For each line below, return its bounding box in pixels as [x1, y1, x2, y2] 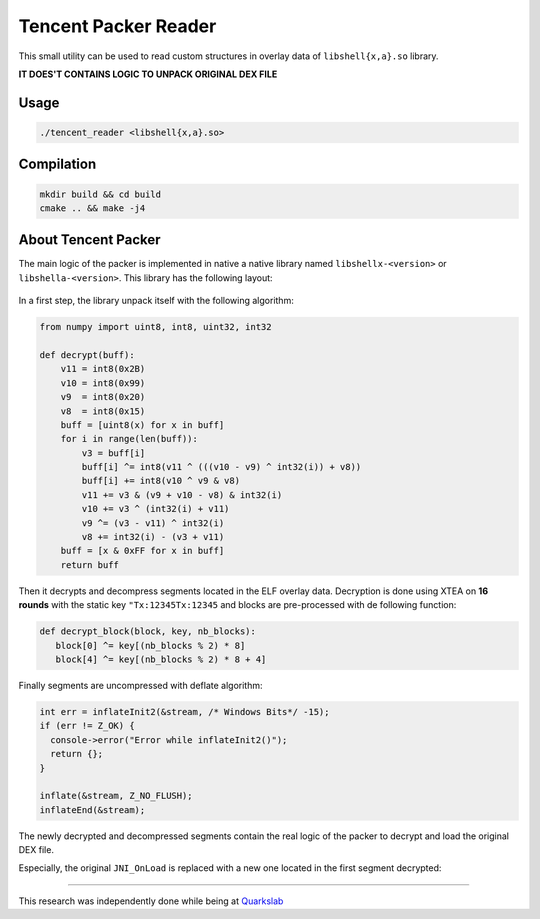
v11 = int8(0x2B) [60, 363, 146, 375]
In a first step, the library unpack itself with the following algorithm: [18, 295, 294, 307]
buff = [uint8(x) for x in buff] [60, 419, 225, 430]
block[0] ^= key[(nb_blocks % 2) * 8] [55, 640, 246, 651]
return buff [60, 559, 120, 570]
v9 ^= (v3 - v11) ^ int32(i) [81, 517, 225, 529]
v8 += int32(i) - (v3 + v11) [81, 531, 225, 543]
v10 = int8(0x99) [60, 377, 146, 389]
